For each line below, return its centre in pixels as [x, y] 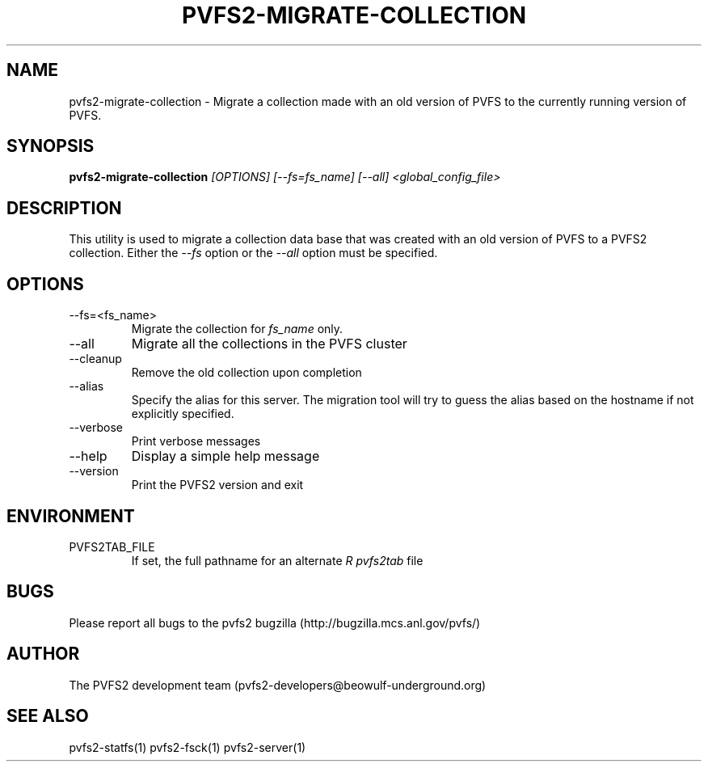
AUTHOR [43, 654]
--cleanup [95, 359]
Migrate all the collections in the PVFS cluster [269, 344]
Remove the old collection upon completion [247, 373]
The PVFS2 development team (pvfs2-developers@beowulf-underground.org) [278, 685]
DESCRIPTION [64, 208]
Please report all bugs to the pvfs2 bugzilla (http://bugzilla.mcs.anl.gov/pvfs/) [275, 622]
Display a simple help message [225, 456]
